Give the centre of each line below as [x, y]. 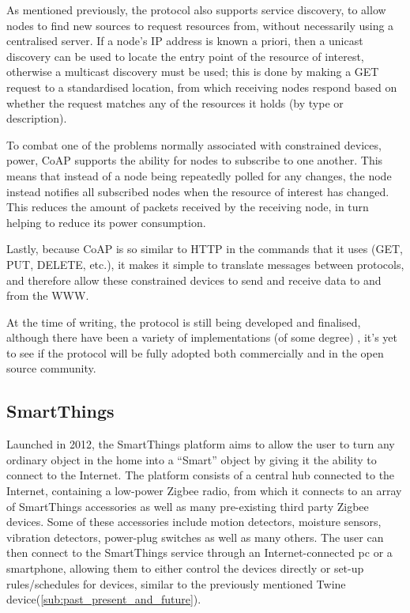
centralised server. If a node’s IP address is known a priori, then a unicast [185, 41]
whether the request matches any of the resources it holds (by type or [175, 102]
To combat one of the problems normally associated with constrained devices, [194, 144]
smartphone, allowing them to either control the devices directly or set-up [185, 568]
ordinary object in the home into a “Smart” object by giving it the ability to [192, 459]
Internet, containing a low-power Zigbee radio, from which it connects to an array [204, 491]
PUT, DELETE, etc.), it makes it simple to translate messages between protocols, [205, 264]
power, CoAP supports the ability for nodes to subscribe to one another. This [195, 160]
